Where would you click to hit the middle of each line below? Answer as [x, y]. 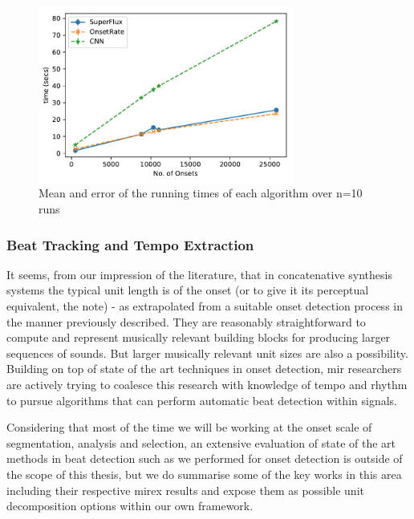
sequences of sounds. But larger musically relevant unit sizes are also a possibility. [207, 353]
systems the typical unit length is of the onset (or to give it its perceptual [188, 290]
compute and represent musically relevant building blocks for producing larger [199, 337]
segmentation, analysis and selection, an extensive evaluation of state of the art [201, 442]
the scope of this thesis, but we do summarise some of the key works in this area [204, 474]
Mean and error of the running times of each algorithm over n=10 [201, 193]
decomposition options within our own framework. [130, 506]
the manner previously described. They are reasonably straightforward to [186, 321]
